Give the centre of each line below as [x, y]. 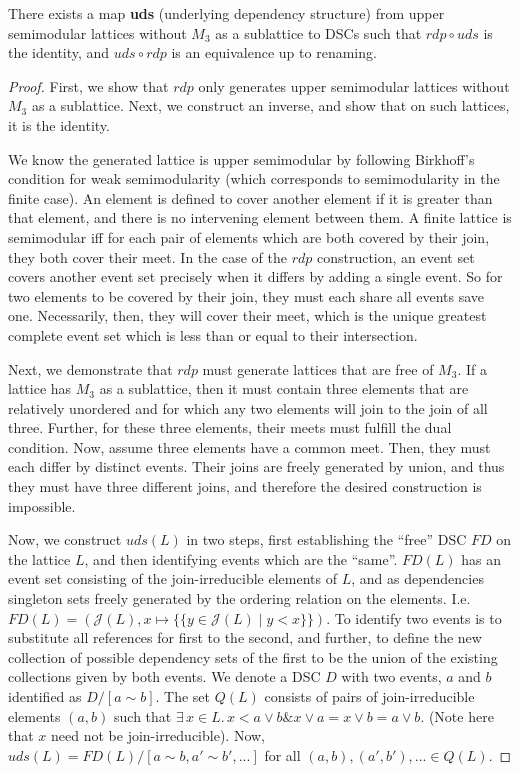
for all [282, 754]
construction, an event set [395, 256]
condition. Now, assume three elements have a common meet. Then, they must [249, 446]
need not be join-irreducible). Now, [158, 735]
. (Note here [457, 715]
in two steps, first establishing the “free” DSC [326, 539]
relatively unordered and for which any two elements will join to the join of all [248, 407]
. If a [472, 368]
